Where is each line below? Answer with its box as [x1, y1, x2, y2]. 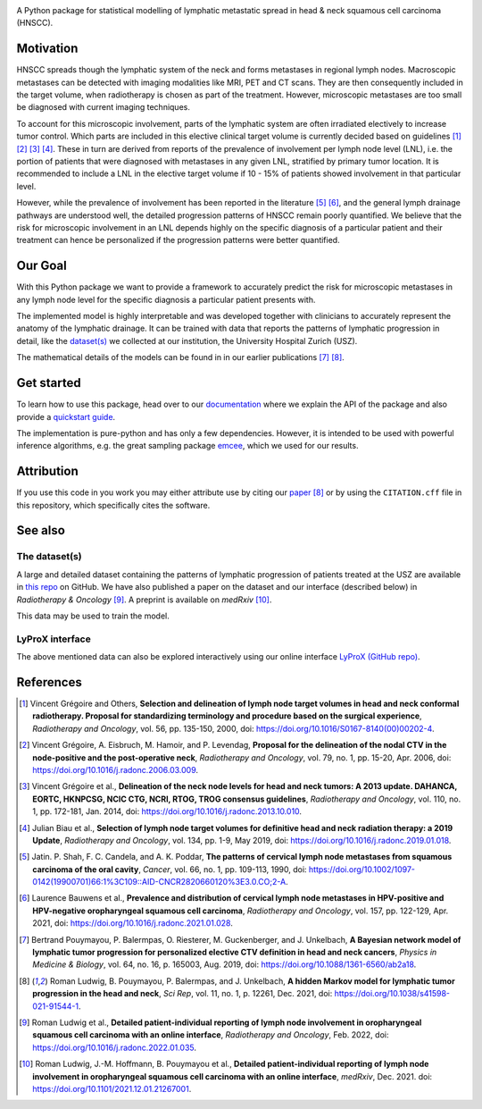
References [16, 675, 82, 690]
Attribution [16, 464, 79, 479]
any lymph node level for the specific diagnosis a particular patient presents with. [16, 294, 316, 305]
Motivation [16, 41, 79, 56]
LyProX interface [16, 633, 91, 645]
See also [16, 523, 66, 538]
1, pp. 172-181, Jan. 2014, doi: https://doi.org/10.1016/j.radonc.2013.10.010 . [32, 806, 303, 817]
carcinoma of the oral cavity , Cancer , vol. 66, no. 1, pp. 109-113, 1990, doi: [32, 863, 307, 875]
